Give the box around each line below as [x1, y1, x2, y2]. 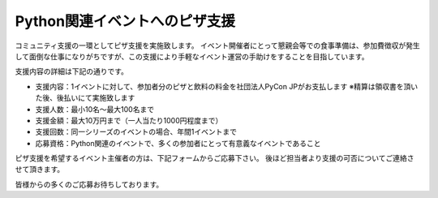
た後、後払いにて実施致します [35, 93, 135, 103]
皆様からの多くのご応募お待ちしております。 [15, 179, 164, 189]
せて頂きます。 [15, 165, 65, 174]
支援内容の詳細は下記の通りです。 [15, 67, 129, 76]
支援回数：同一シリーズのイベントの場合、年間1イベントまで [35, 127, 237, 137]
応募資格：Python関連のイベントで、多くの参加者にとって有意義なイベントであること [35, 138, 321, 148]
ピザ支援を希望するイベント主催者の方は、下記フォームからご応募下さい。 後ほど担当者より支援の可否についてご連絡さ [15, 153, 414, 163]
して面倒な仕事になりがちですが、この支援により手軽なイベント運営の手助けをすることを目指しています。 [15, 51, 369, 61]
